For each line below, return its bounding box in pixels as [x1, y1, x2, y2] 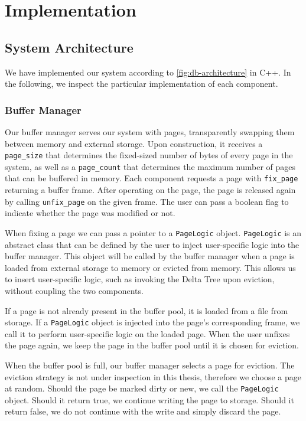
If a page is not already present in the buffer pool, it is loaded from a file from [5, 304, 288, 316]
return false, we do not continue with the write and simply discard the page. [5, 405, 281, 417]
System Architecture [5, 38, 134, 56]
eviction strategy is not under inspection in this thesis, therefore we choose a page [5, 370, 301, 383]
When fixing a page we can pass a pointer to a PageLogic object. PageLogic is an [5, 226, 302, 239]
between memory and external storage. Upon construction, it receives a [5, 137, 263, 149]
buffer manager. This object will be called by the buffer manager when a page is [5, 250, 295, 262]
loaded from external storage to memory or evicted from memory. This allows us [5, 261, 296, 273]
